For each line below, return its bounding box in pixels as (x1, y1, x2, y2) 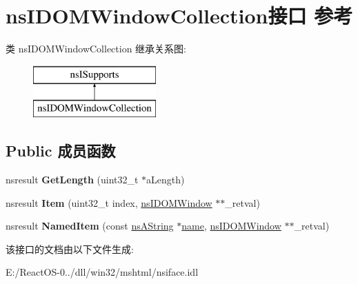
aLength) (146, 172, 185, 187)
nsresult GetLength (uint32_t (6, 172, 139, 187)
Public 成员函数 (6, 140, 116, 161)
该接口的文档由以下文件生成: (6, 241, 134, 256)
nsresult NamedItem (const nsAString (6, 219, 174, 233)
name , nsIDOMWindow (181, 219, 281, 233)
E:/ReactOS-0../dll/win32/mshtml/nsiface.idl (6, 265, 199, 279)
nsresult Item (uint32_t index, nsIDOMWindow (6, 195, 212, 210)
